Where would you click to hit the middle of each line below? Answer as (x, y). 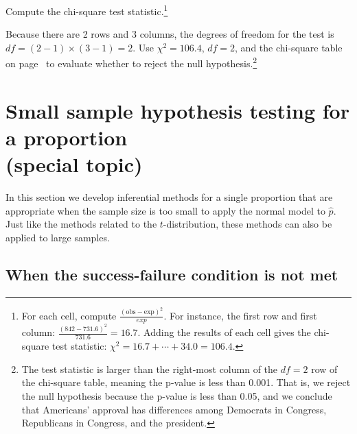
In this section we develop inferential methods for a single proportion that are (169, 197)
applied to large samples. (58, 237)
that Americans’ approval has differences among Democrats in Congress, (174, 409)
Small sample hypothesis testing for (177, 110)
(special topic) (74, 164)
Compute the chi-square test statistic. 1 (87, 10)
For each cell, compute (69, 315)
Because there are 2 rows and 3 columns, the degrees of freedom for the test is (170, 34)
